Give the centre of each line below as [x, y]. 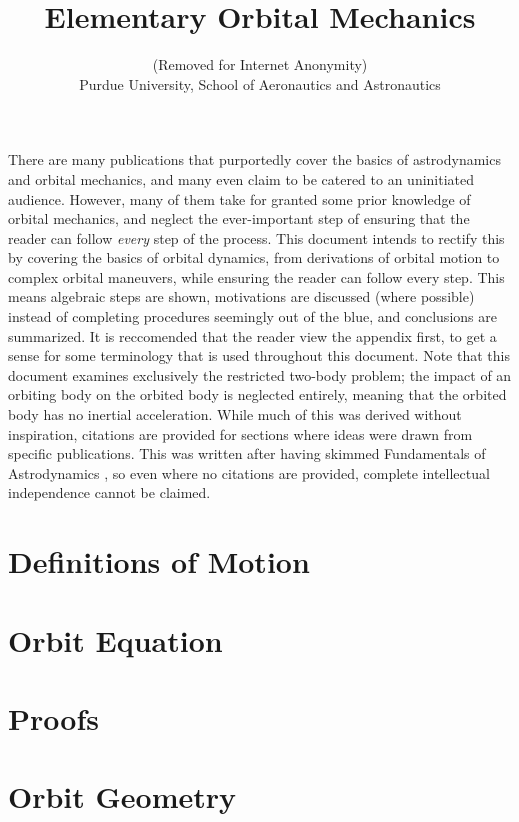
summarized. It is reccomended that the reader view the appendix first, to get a [252, 335]
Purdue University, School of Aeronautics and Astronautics [260, 83]
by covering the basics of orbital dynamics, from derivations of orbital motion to [254, 257]
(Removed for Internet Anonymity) [260, 64]
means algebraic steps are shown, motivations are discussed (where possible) [241, 296]
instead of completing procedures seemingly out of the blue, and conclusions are [252, 316]
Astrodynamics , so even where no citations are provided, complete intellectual [249, 472]
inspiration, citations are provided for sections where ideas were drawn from [240, 433]
